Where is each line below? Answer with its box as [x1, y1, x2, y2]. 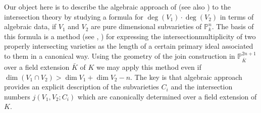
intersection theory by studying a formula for [4, 11, 143, 22]
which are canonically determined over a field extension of [77, 91, 257, 101]
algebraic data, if [4, 21, 57, 32]
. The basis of [212, 21, 254, 32]
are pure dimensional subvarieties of [91, 21, 202, 32]
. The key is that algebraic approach [130, 71, 242, 82]
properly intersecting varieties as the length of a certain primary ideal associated [4, 41, 253, 51]
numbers [4, 91, 30, 101]
